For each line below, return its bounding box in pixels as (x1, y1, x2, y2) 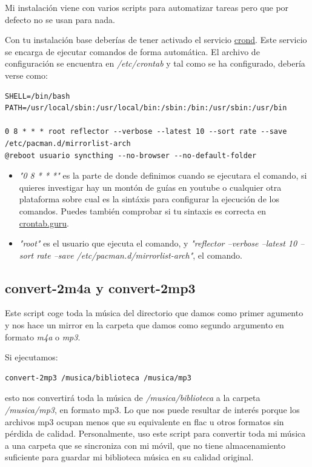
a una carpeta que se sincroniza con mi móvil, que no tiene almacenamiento (5, 439, 285, 451)
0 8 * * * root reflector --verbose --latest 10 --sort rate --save (5, 127, 287, 136)
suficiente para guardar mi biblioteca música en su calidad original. (5, 451, 254, 463)
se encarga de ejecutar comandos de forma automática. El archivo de (5, 45, 260, 58)
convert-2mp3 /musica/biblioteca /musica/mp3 (5, 373, 191, 382)
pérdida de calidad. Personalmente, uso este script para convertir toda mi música (5, 427, 306, 440)
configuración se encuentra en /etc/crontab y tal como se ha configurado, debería (5, 57, 305, 70)
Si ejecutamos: (5, 351, 58, 363)
